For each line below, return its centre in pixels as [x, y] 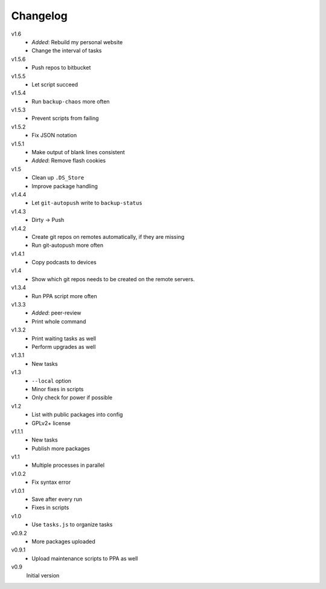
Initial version [43, 575]
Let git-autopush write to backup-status [87, 203]
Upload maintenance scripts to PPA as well [85, 558]
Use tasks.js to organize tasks [72, 525]
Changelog [39, 16]
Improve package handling [65, 186]
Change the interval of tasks [67, 51]
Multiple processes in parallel [68, 465]
